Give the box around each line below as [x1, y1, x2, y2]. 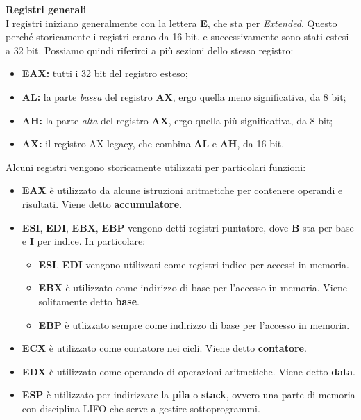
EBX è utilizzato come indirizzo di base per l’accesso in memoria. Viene [38, 280, 347, 295]
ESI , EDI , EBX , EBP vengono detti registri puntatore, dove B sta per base [22, 220, 354, 234]
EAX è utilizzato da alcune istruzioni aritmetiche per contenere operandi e [22, 183, 343, 197]
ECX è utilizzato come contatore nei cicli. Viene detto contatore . [22, 341, 307, 355]
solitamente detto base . [38, 293, 140, 308]
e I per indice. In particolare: [22, 234, 146, 248]
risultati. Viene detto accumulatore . [22, 196, 183, 211]
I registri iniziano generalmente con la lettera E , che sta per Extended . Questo [6, 15, 337, 30]
